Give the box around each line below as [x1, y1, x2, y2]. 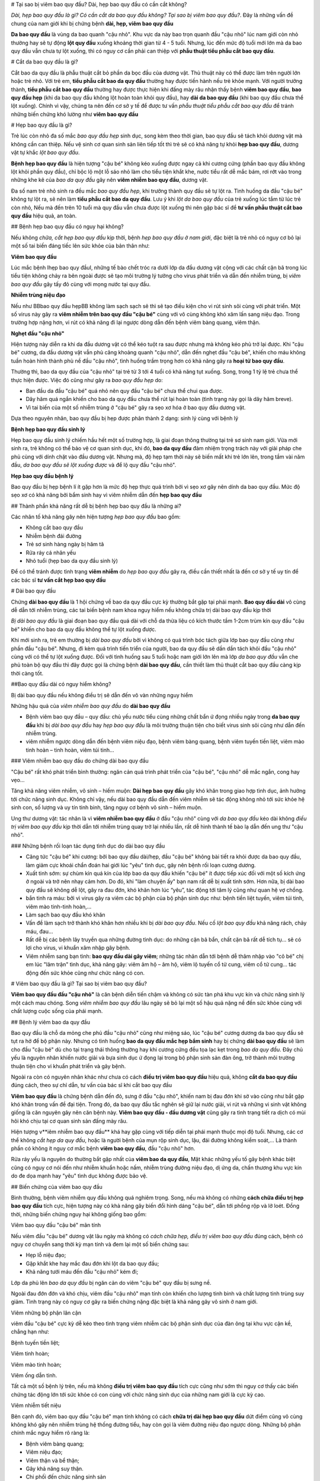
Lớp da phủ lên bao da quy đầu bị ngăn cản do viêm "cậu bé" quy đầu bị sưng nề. [11, 1279, 212, 1286]
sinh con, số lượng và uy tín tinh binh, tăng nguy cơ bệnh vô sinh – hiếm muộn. [11, 804, 203, 811]
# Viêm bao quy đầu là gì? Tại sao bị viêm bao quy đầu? [11, 980, 148, 988]
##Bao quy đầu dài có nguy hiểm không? [11, 681, 111, 688]
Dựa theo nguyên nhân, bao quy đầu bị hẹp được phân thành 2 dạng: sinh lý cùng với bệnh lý [11, 415, 239, 422]
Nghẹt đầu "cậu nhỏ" [11, 329, 65, 337]
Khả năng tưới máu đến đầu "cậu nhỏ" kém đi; [25, 1268, 139, 1275]
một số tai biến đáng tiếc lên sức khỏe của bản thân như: [11, 242, 150, 249]
